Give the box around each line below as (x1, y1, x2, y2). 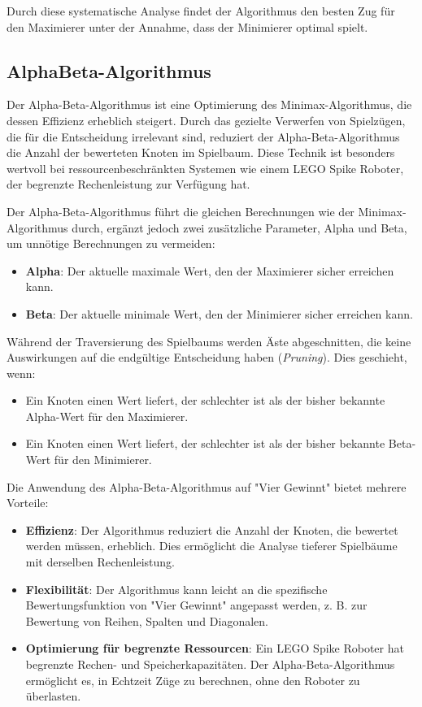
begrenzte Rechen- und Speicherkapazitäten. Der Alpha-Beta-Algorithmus (25, 656, 395, 673)
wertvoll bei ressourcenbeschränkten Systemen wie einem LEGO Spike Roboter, (7, 159, 404, 176)
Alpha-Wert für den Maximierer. (25, 407, 189, 424)
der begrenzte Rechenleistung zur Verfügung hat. (7, 176, 250, 193)
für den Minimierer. (54, 451, 152, 468)
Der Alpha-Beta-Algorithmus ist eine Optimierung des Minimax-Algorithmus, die (7, 96, 412, 113)
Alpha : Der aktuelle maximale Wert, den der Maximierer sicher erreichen (25, 262, 394, 279)
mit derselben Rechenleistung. (25, 553, 175, 570)
